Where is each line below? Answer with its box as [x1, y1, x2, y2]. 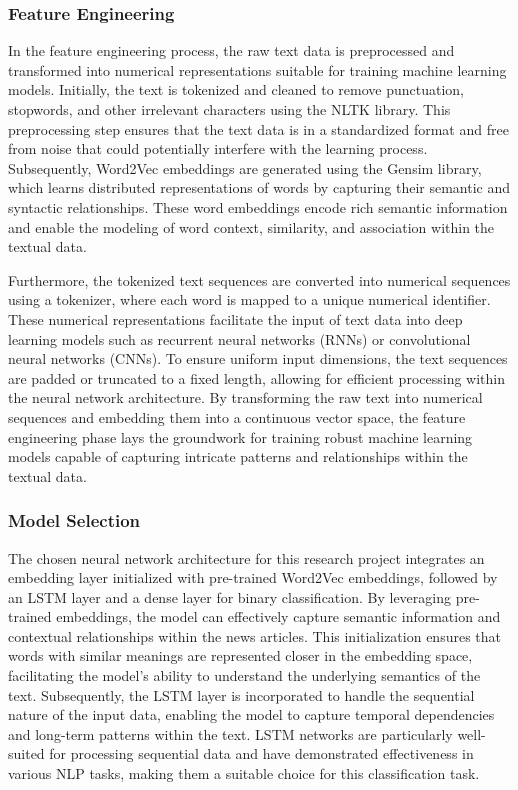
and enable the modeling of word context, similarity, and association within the [8, 216, 495, 237]
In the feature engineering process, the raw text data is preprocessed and [8, 40, 455, 61]
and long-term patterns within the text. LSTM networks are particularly [8, 723, 453, 744]
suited [8, 743, 45, 764]
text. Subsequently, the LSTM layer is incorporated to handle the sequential [8, 684, 475, 705]
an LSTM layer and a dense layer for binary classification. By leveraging [8, 586, 451, 607]
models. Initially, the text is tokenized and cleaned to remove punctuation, [8, 79, 464, 100]
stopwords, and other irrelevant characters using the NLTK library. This [8, 99, 451, 119]
